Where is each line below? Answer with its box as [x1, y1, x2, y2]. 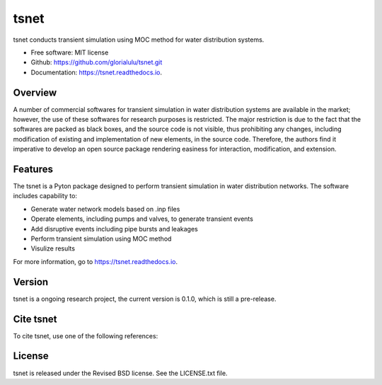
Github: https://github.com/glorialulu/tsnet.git [30, 58, 163, 67]
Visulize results [30, 244, 76, 253]
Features [13, 163, 53, 175]
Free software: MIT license [30, 48, 109, 57]
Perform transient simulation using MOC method [30, 234, 172, 243]
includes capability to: [13, 192, 78, 200]
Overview [13, 86, 57, 98]
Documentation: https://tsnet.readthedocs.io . [30, 68, 163, 76]
